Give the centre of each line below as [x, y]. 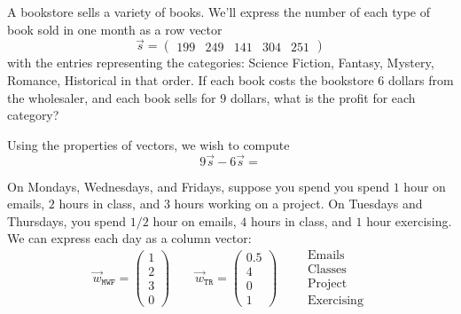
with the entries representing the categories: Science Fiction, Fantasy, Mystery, [221, 63]
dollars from [421, 80]
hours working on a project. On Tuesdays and [298, 204]
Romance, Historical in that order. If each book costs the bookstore [191, 80]
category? [33, 115]
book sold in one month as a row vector [115, 29]
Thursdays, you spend [67, 220]
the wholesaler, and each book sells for [112, 97]
